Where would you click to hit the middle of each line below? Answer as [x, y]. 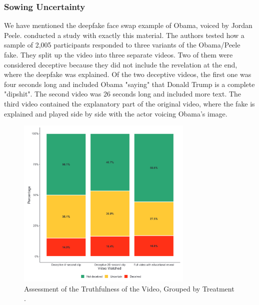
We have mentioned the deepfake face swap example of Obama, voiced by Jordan [128, 25]
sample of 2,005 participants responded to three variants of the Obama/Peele [122, 45]
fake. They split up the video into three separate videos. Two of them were [118, 54]
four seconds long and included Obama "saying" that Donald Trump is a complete [129, 84]
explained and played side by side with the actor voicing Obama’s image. [116, 113]
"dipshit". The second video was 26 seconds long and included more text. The [123, 94]
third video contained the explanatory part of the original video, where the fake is [129, 103]
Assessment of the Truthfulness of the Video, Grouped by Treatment [129, 288]
